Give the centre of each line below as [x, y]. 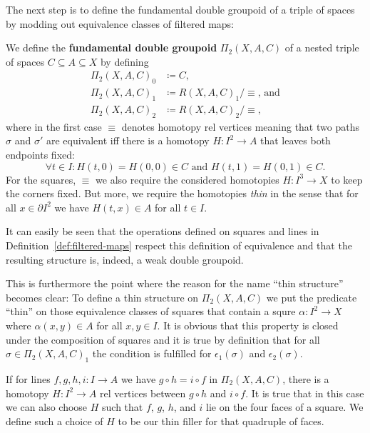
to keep [347, 179]
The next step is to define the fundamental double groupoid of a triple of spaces [180, 9]
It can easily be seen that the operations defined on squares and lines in [163, 231]
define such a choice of [55, 420]
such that [123, 407]
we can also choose [47, 407]
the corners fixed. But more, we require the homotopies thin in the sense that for [182, 193]
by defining [124, 61]
